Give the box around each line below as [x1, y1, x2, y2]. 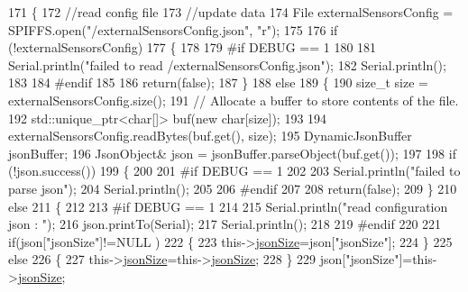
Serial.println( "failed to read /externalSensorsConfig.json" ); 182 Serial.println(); [8, 55, 446, 74]
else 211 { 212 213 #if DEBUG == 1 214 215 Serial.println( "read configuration [8, 196, 448, 215]
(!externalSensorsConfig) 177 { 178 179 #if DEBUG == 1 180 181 [8, 38, 377, 57]
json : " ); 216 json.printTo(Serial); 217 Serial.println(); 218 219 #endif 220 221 [8, 214, 442, 233]
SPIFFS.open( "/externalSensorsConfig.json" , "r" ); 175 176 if [8, 20, 338, 39]
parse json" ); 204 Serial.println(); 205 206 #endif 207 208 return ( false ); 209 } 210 [8, 178, 457, 197]
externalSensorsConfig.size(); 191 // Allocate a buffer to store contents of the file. [8, 90, 459, 109]
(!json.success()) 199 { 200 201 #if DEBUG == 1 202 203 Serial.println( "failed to [8, 161, 461, 180]
